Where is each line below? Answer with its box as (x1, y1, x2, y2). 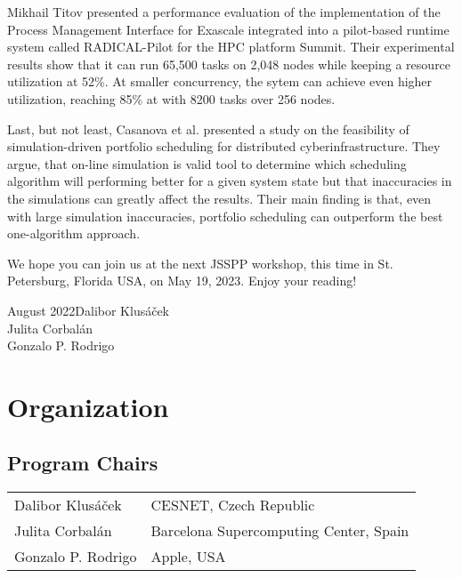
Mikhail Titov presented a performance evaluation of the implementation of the (7, 3, 441, 20)
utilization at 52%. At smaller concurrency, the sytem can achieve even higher (7, 72, 433, 91)
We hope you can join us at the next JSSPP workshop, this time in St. (7, 253, 393, 272)
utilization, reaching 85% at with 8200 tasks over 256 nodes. (7, 89, 336, 108)
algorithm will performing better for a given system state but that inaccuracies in (7, 172, 452, 190)
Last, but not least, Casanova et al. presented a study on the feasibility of (7, 119, 409, 138)
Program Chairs (7, 449, 158, 477)
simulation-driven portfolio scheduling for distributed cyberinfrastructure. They (7, 137, 441, 156)
